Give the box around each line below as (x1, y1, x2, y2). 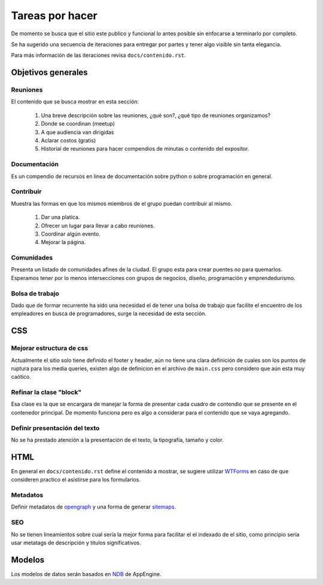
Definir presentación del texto (11, 423, 100, 432)
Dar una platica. (41, 214, 80, 221)
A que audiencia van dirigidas (41, 129, 114, 136)
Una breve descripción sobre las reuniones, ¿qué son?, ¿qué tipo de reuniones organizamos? (41, 111, 271, 119)
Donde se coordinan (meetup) (41, 120, 115, 127)
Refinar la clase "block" (11, 388, 82, 397)
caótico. (11, 373, 31, 380)
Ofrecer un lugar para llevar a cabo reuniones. (41, 222, 155, 229)
